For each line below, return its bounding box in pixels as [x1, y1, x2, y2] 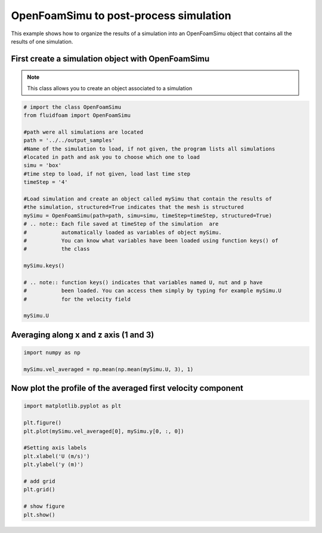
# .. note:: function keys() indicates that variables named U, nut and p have [23, 279, 263, 286]
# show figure [23, 503, 65, 510]
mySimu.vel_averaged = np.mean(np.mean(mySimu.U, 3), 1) [23, 366, 194, 372]
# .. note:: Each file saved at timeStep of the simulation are [23, 221, 219, 227]
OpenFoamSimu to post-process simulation [11, 9, 232, 22]
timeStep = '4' [23, 179, 68, 186]
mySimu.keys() [23, 263, 65, 269]
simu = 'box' [23, 162, 62, 169]
